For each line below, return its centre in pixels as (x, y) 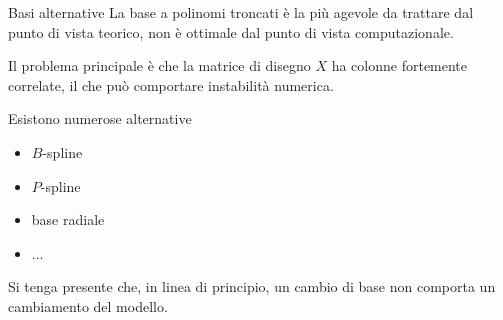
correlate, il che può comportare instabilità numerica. (171, 84)
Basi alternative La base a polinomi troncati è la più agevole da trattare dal (241, 12)
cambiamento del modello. (88, 305)
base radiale (68, 219)
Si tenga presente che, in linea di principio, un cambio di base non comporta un (252, 286)
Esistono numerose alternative (100, 118)
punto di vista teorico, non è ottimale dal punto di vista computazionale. (231, 31)
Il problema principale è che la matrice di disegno (159, 65)
